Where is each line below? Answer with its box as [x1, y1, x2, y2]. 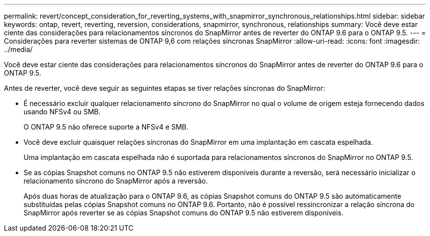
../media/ [4, 45, 33, 53]
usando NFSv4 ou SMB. [24, 107, 101, 116]
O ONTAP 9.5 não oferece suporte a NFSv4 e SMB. [24, 123, 188, 131]
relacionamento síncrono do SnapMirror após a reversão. [24, 177, 208, 185]
